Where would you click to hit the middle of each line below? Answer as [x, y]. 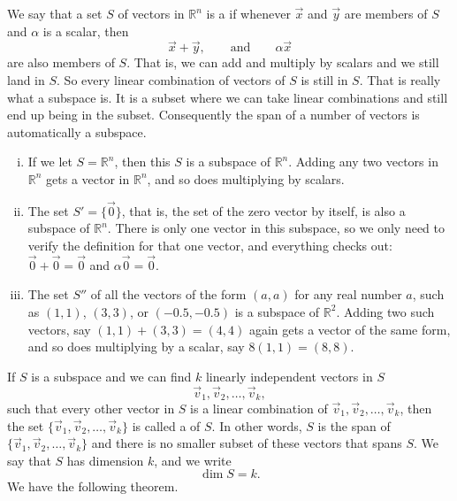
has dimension [105, 460]
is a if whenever [248, 13]
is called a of [166, 425]
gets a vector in [88, 178]
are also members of [61, 62]
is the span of [354, 425]
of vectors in [151, 13]
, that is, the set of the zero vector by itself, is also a [263, 210]
